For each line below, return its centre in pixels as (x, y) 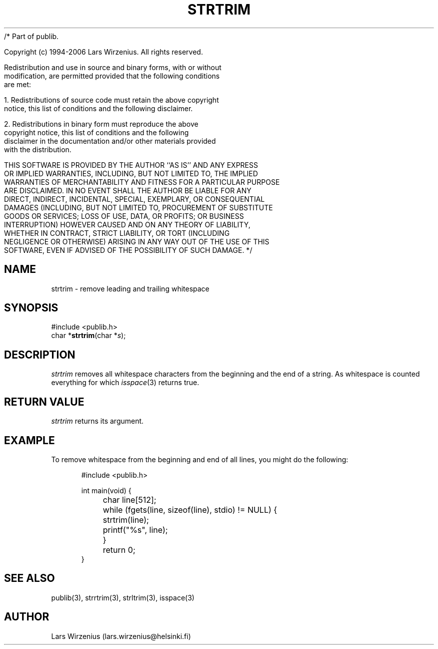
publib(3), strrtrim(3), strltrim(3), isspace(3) (123, 597)
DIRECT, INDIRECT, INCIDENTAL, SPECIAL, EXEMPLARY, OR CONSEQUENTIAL (134, 199)
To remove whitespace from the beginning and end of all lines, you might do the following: (200, 459)
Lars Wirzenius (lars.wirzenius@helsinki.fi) (121, 636)
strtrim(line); (126, 520)
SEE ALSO (29, 578)
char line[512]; (129, 500)
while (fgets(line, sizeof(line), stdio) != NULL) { (190, 510)
